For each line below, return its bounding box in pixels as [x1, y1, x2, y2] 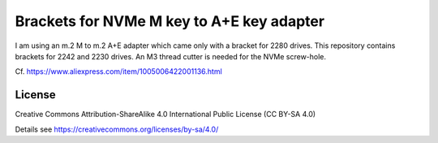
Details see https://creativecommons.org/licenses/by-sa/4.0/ [15, 124, 219, 134]
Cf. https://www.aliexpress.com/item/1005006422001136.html [15, 67, 222, 76]
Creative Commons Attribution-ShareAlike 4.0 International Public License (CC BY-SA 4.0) [15, 110, 316, 119]
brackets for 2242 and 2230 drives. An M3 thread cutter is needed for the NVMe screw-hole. [15, 51, 327, 61]
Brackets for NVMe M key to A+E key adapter [15, 12, 324, 30]
